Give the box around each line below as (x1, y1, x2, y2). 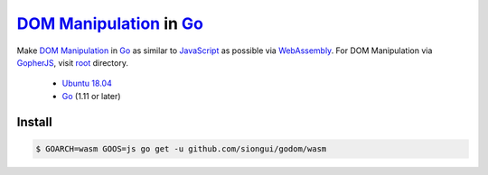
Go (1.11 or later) (61, 90, 121, 101)
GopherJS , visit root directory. (16, 57, 128, 68)
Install (16, 114, 53, 130)
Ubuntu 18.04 (61, 78, 112, 89)
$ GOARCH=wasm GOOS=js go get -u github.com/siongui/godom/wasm (35, 143, 327, 153)
